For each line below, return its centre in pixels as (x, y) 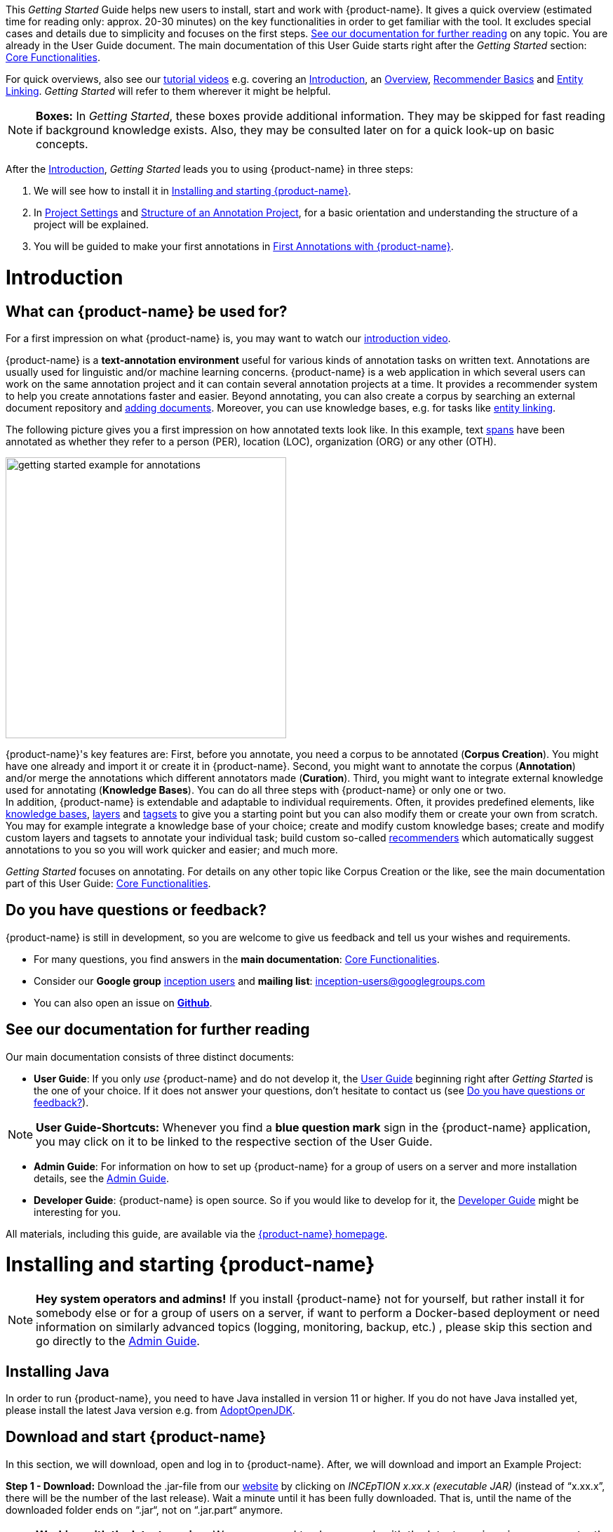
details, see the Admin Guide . (101, 1178)
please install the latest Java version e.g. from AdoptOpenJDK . (150, 1410)
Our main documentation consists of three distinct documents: (150, 1056)
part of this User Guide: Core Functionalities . (108, 883)
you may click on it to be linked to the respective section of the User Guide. (234, 1141)
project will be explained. (92, 224)
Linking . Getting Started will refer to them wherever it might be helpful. (168, 91)
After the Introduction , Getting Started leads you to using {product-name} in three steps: (209, 169)
